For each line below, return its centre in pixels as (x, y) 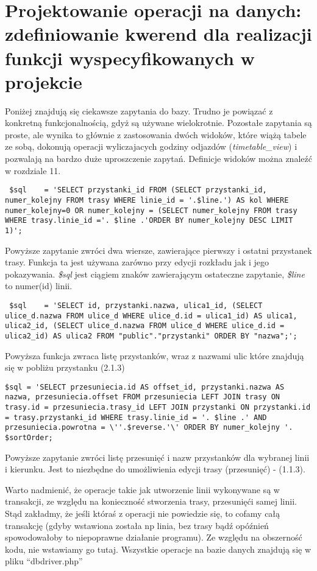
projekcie (44, 81)
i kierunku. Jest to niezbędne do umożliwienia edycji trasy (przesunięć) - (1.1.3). (155, 469)
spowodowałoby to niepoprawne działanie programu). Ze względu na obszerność (154, 537)
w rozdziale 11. (33, 170)
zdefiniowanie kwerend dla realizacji (158, 34)
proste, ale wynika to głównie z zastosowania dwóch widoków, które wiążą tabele (156, 134)
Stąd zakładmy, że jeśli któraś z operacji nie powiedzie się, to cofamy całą (143, 513)
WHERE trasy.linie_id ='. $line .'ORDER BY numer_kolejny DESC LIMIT (149, 221)
